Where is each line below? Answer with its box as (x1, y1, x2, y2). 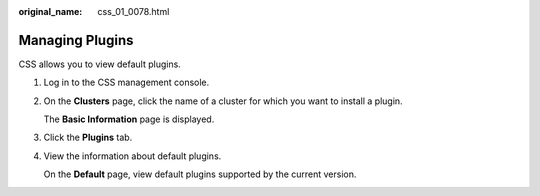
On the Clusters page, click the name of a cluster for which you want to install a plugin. (43, 95, 404, 107)
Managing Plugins (18, 31, 134, 49)
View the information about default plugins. (43, 150, 222, 162)
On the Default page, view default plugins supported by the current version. (43, 168, 357, 180)
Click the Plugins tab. (43, 131, 133, 144)
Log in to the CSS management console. (43, 76, 210, 89)
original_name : (18, 6, 83, 17)
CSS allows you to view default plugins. (18, 58, 182, 70)
